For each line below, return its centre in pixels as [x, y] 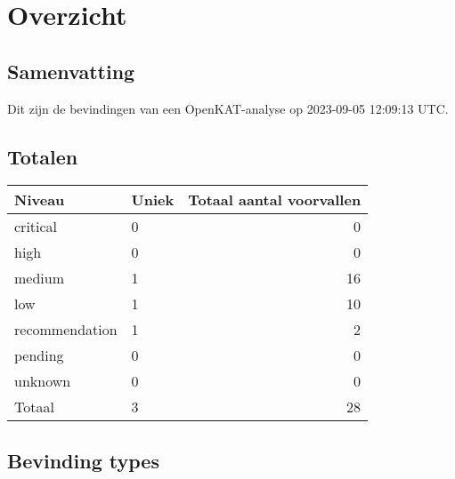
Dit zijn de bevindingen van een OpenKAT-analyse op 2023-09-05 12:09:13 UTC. [228, 108]
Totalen [43, 156]
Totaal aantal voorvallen [275, 200]
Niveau [40, 200]
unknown [43, 381]
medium [40, 278]
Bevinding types [83, 460]
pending [39, 355]
